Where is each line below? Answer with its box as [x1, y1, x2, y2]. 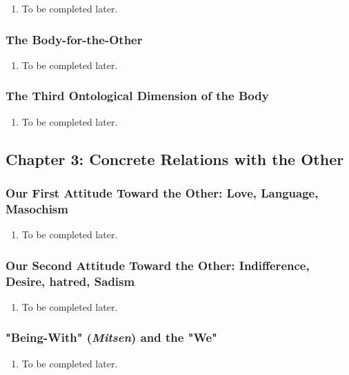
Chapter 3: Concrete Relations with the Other [6, 148, 344, 169]
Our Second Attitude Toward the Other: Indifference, [6, 256, 310, 273]
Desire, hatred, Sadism [6, 272, 135, 289]
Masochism [6, 200, 68, 217]
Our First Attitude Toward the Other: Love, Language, [6, 184, 319, 201]
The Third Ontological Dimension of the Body [6, 87, 269, 104]
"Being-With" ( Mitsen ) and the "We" [6, 329, 217, 346]
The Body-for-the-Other [6, 30, 143, 48]
